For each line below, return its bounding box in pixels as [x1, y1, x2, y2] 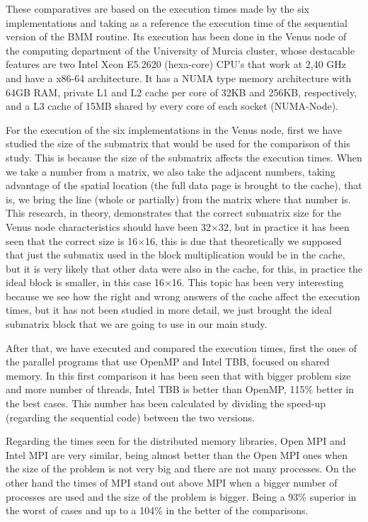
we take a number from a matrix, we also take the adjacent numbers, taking [6, 164, 335, 178]
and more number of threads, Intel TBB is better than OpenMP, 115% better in [6, 382, 355, 397]
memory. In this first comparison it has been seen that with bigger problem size [6, 368, 351, 382]
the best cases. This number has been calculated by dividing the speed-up [6, 396, 326, 411]
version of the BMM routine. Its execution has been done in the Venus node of [6, 29, 347, 44]
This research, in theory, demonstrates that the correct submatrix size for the [6, 205, 342, 220]
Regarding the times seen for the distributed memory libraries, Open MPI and [6, 433, 346, 448]
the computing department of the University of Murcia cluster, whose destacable [6, 42, 355, 57]
